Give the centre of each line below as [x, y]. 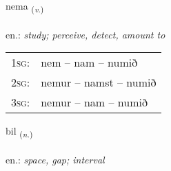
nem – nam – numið [89, 62]
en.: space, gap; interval [55, 160]
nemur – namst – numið [99, 82]
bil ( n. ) [19, 132]
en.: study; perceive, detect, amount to [85, 34]
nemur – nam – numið [94, 102]
